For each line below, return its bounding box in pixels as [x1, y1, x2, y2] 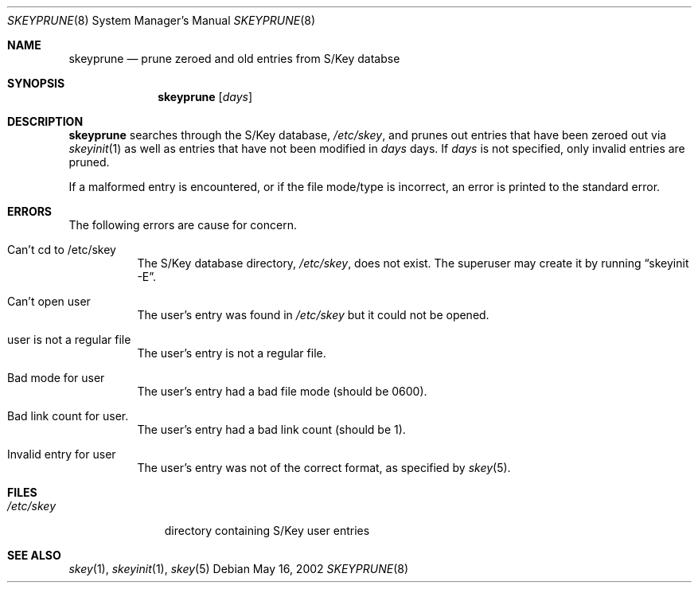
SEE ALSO [7, 548, 61, 562]
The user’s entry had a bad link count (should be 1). [137, 423, 406, 436]
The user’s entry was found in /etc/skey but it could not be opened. [137, 308, 489, 322]
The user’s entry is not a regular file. [137, 346, 326, 360]
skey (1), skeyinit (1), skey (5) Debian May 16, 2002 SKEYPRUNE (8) [68, 562, 409, 575]
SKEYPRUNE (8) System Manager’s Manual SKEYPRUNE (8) [7, 14, 316, 27]
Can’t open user [7, 294, 91, 308]
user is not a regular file [7, 333, 131, 346]
